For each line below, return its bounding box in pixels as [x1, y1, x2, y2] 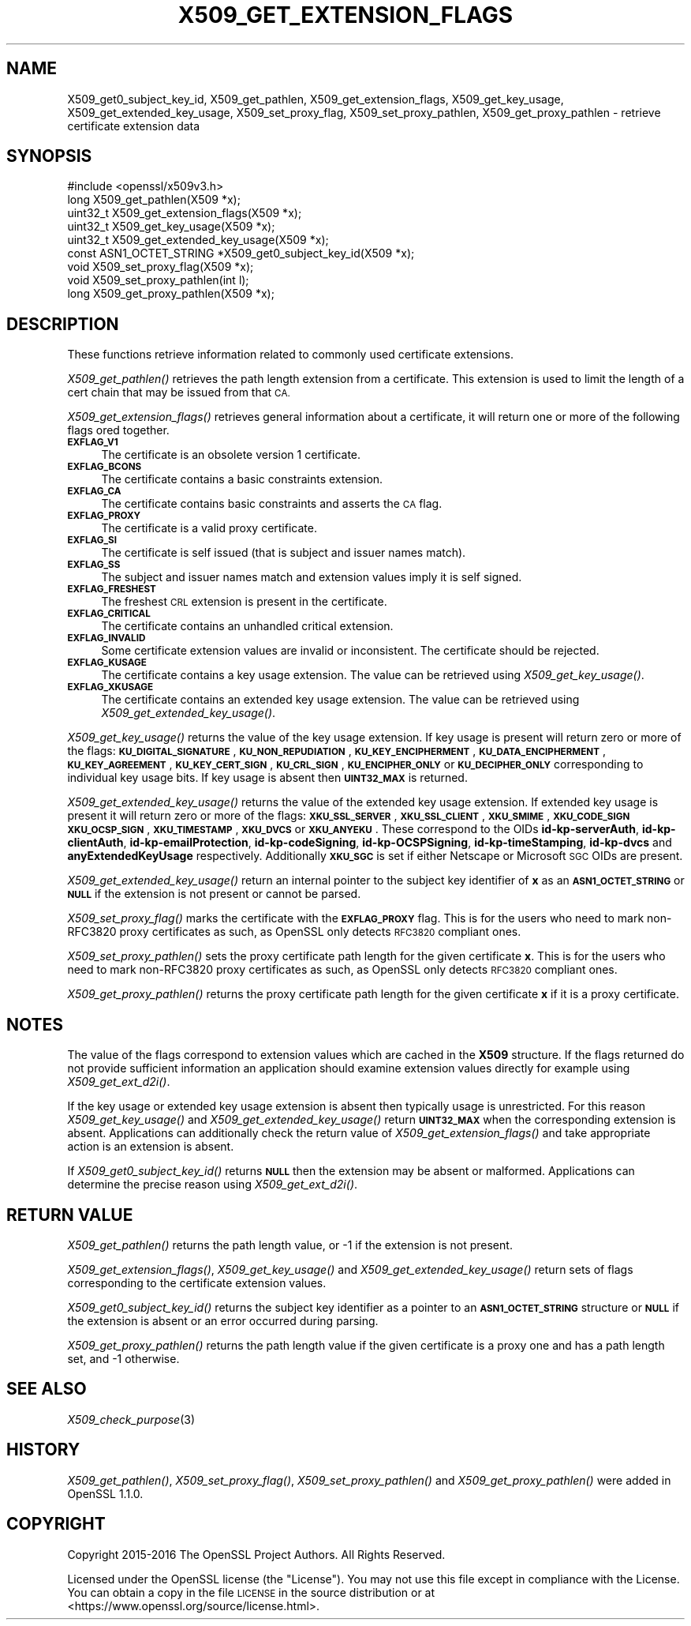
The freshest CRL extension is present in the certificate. [101, 595, 387, 609]
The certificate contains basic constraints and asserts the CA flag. [101, 497, 443, 511]
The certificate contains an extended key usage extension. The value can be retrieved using [101, 693, 580, 707]
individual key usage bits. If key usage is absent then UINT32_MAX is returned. [67, 771, 468, 785]
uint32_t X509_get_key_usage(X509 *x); [67, 220, 275, 234]
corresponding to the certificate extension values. [67, 1275, 327, 1290]
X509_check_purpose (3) [67, 1412, 196, 1426]
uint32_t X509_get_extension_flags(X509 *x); [67, 206, 302, 220]
